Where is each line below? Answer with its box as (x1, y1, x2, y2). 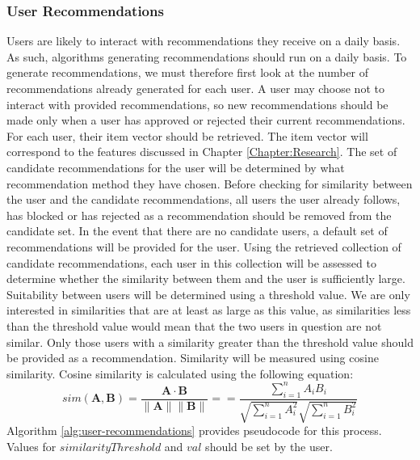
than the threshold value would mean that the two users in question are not (6, 317, 382, 334)
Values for (6, 437, 57, 454)
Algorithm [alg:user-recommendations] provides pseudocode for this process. (6, 422, 382, 438)
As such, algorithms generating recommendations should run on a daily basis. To (6, 48, 407, 65)
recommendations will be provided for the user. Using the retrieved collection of (6, 238, 401, 255)
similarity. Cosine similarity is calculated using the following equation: (6, 365, 354, 382)
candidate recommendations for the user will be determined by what (6, 158, 345, 175)
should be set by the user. (205, 437, 333, 454)
